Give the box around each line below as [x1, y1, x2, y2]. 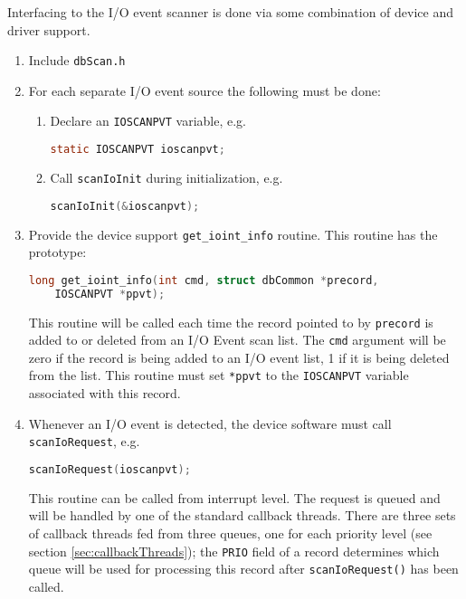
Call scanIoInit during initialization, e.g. [50, 167, 283, 186]
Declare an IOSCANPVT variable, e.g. [50, 111, 246, 130]
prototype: [28, 242, 87, 261]
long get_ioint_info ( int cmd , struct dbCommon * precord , [28, 273, 379, 287]
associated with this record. [28, 384, 181, 403]
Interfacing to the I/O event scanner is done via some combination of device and [7, 3, 453, 21]
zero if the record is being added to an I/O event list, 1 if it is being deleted [28, 347, 450, 366]
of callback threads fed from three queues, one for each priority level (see [28, 523, 433, 542]
